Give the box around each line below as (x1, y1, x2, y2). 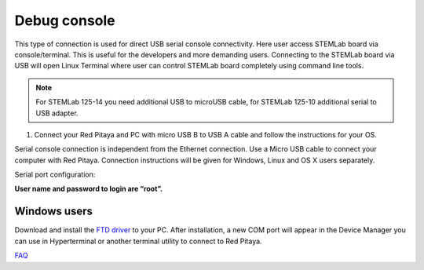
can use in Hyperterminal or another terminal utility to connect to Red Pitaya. (14, 236, 262, 246)
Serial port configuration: (14, 170, 96, 180)
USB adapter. (35, 108, 79, 118)
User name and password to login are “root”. (14, 184, 163, 194)
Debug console (14, 12, 115, 29)
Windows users (14, 205, 93, 218)
